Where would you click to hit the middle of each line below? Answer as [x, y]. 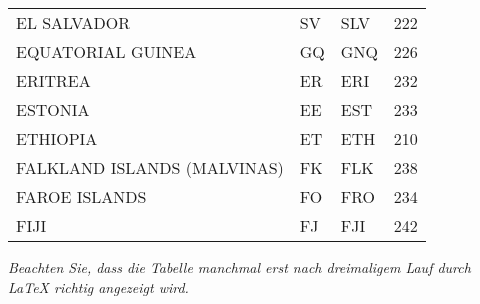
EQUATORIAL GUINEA [106, 51]
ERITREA [53, 80]
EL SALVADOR [73, 22]
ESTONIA [53, 109]
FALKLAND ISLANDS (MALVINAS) [150, 167]
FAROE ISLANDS [81, 196]
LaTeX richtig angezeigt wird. [98, 286]
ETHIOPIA [57, 138]
